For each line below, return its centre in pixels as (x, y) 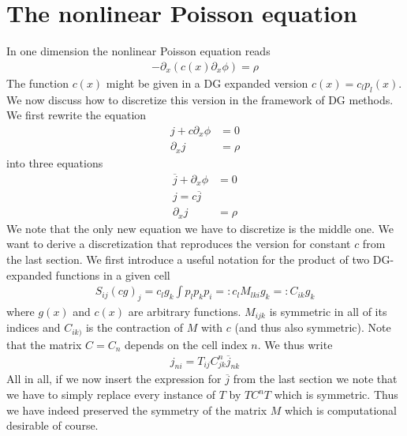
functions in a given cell (113, 274)
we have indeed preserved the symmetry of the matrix (137, 410)
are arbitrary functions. (185, 311)
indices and (34, 327)
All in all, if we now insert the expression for (114, 379)
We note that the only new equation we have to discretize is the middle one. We (200, 228)
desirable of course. (52, 425)
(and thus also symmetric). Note (313, 327)
